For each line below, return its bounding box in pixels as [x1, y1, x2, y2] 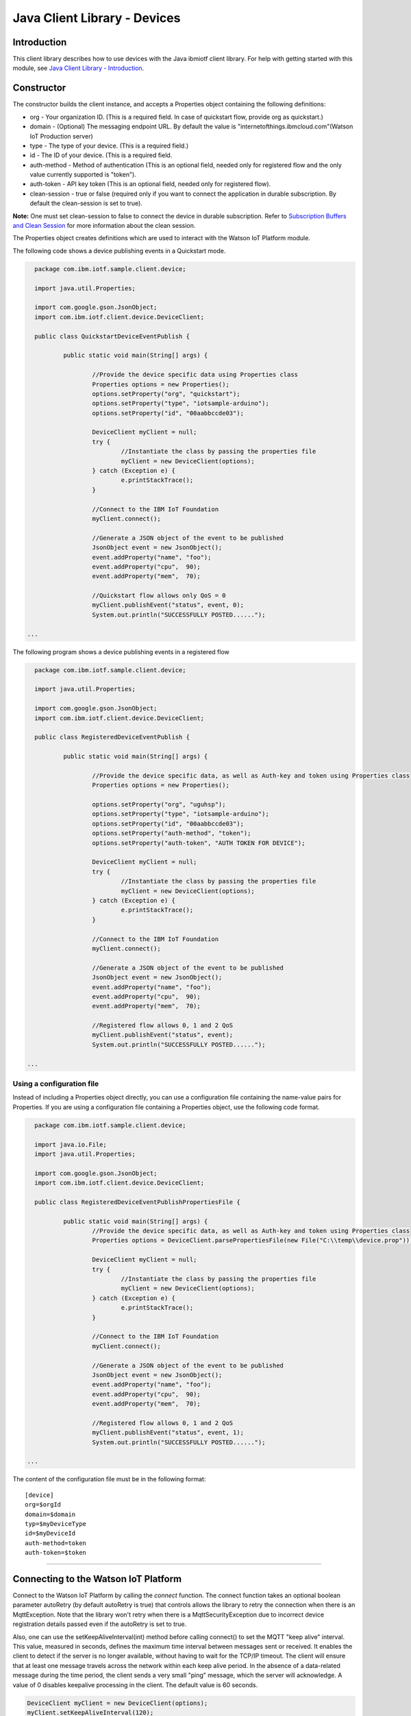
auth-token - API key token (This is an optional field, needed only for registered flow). [29, 180, 271, 188]
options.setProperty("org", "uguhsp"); [92, 800, 226, 809]
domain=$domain [25, 1510, 76, 1518]
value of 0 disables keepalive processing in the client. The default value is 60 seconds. [12, 1680, 258, 1689]
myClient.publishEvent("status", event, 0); [92, 601, 245, 609]
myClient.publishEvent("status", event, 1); [92, 1428, 245, 1437]
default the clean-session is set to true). [29, 199, 143, 207]
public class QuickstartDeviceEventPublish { [34, 332, 190, 340]
